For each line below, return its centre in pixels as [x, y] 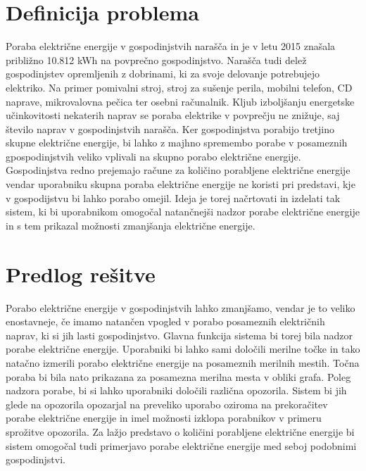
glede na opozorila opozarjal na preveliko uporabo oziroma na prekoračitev [167, 404]
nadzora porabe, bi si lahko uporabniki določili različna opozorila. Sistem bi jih [176, 390]
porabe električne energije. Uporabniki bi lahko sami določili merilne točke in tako [183, 349]
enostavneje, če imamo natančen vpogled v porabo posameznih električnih [165, 321]
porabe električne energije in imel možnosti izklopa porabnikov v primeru [164, 418]
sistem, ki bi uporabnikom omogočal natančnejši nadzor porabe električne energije [183, 212]
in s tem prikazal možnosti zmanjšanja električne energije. [131, 225]
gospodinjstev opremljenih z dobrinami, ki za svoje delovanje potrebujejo [163, 74]
